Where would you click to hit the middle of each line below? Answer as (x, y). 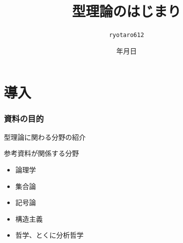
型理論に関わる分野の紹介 (45, 137)
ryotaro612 (127, 35)
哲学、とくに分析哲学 (49, 235)
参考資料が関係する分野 (41, 153)
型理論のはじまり (126, 11)
